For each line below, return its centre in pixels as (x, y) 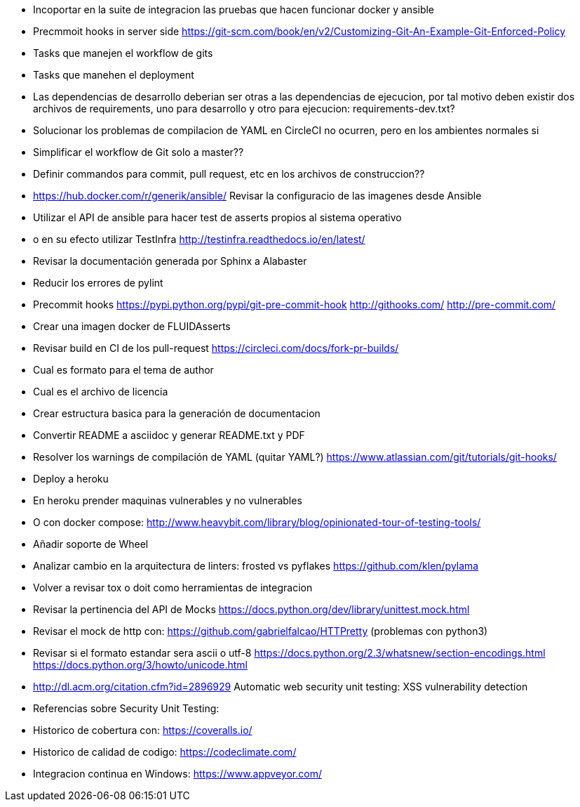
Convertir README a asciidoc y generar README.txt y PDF (169, 435)
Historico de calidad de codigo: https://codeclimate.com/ (165, 752)
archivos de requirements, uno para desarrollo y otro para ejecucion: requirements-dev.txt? (244, 109)
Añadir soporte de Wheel (91, 544)
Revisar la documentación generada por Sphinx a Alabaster (170, 261)
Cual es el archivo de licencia (101, 392)
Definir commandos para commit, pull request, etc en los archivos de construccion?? (229, 174)
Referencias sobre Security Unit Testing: (126, 708)
